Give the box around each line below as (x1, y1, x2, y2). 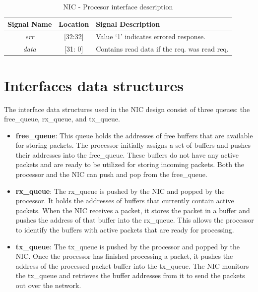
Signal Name (7, 18, 52, 29)
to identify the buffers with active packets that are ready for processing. (15, 225, 234, 235)
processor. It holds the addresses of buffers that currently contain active (15, 195, 234, 206)
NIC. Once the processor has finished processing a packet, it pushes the (15, 251, 233, 261)
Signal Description (96, 18, 160, 29)
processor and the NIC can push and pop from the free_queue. (15, 169, 207, 179)
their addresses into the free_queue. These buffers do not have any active (15, 149, 239, 160)
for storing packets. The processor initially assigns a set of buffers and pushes (15, 140, 251, 150)
